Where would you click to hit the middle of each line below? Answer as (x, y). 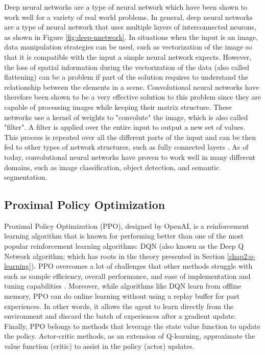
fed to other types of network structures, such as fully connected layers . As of (126, 147)
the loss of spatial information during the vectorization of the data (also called (127, 67)
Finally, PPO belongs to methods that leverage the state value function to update (132, 326)
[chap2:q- (241, 256)
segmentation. (26, 177)
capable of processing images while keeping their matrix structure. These (118, 107)
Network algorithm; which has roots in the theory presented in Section (115, 256)
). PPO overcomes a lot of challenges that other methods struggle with (142, 266)
